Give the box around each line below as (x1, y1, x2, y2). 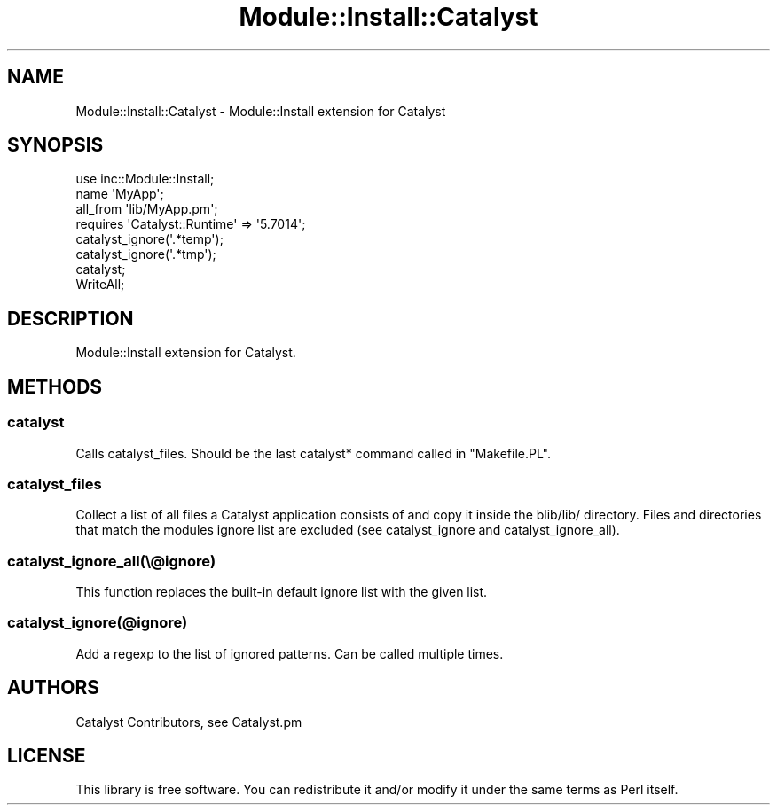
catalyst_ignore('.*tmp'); (75, 246, 216, 262)
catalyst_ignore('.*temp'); (75, 231, 224, 247)
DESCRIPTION (7, 307, 134, 330)
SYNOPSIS (7, 134, 104, 157)
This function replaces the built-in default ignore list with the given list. (75, 584, 488, 599)
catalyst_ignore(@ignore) (7, 613, 188, 632)
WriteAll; (75, 277, 125, 293)
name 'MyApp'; (75, 186, 164, 202)
